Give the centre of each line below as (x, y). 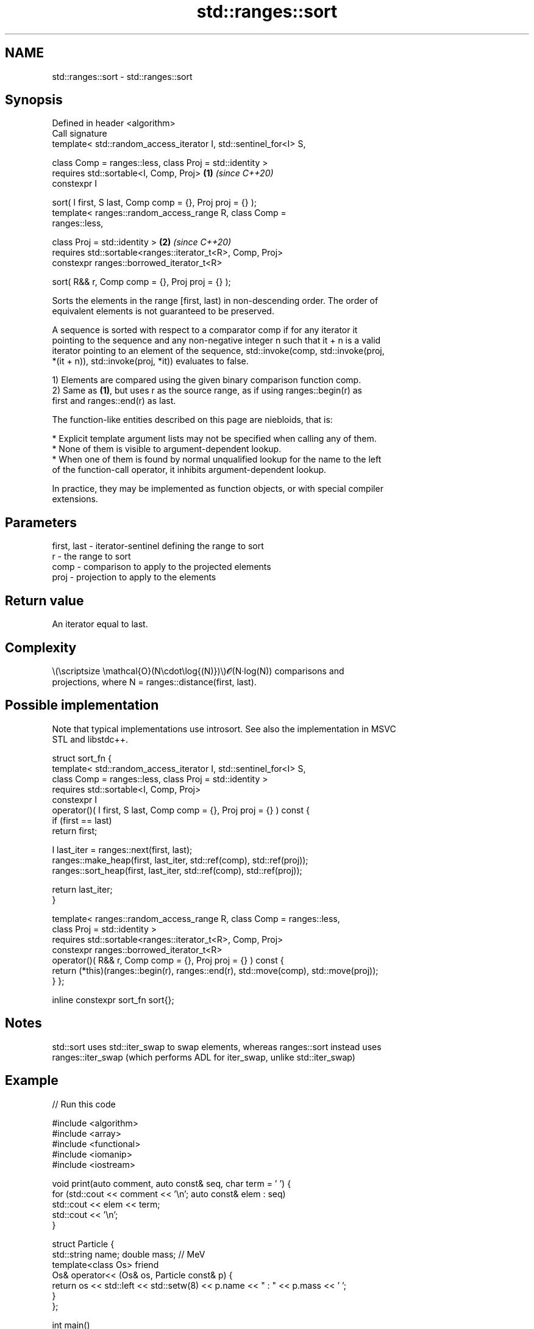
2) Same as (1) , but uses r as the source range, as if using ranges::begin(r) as (207, 391)
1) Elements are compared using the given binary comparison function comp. (207, 380)
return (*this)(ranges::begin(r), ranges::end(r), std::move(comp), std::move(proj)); (215, 970)
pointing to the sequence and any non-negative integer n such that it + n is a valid (216, 340)
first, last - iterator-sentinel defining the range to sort (158, 546)
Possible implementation (82, 705)
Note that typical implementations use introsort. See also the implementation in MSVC (224, 729)
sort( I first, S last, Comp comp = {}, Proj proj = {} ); (154, 203)
